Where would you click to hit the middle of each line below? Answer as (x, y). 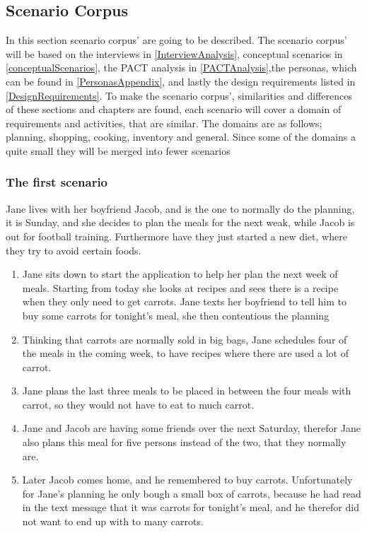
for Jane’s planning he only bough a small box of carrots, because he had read (192, 493)
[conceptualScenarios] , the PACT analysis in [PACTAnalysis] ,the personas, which (181, 68)
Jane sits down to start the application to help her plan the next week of (180, 274)
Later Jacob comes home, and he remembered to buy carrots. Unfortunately (187, 480)
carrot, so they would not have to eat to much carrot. (138, 404)
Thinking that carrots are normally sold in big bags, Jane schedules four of (185, 339)
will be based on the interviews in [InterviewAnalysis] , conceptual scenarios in (174, 53)
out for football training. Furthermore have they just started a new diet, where (176, 236)
